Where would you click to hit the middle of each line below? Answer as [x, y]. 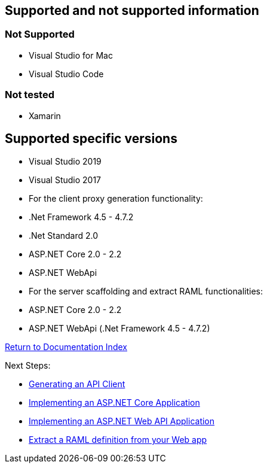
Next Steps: [28, 366]
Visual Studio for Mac [71, 55]
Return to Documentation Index [66, 347]
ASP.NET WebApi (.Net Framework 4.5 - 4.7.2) [119, 329]
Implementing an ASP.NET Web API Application [122, 421]
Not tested [30, 95]
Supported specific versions [91, 138]
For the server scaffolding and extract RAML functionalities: [146, 291]
